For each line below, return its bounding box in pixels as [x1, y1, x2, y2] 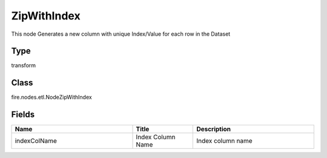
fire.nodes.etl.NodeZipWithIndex [11, 94, 92, 101]
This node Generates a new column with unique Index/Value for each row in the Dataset [11, 30, 231, 38]
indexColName [15, 137, 58, 145]
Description [196, 125, 231, 133]
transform [11, 62, 36, 69]
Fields [11, 110, 35, 120]
